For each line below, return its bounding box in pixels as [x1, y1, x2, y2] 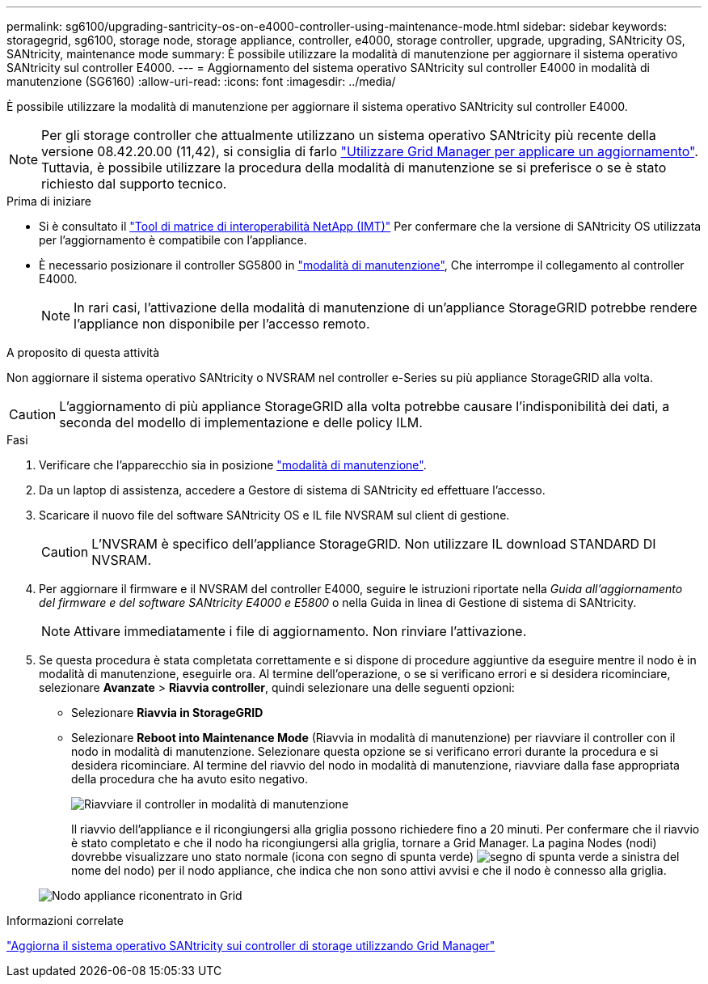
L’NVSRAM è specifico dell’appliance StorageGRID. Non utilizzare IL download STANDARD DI [91, 536, 656, 552]
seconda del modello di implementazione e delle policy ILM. [59, 414, 423, 430]
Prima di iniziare [6, 194, 91, 208]
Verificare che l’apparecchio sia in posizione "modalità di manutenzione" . [39, 458, 427, 472]
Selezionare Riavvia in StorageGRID [71, 706, 263, 719]
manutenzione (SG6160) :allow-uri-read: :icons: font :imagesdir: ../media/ [6, 74, 396, 88]
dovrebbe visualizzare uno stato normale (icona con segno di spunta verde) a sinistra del [71, 850, 680, 863]
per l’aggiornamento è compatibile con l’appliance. [39, 233, 307, 247]
